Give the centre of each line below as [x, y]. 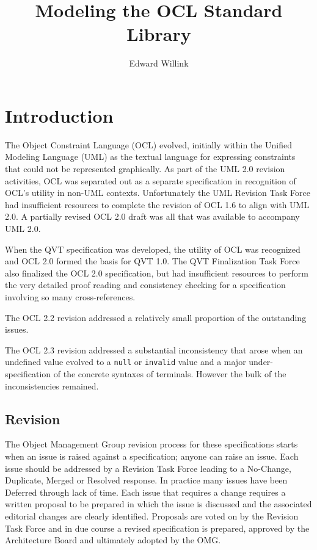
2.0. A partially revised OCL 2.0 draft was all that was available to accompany [152, 216]
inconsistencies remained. [52, 385]
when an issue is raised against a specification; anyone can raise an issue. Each [152, 456]
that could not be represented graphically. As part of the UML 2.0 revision [145, 169]
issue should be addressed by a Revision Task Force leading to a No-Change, [148, 468]
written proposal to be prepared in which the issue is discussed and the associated [158, 504]
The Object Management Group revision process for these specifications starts [151, 444]
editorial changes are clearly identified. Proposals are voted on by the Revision [152, 516]
